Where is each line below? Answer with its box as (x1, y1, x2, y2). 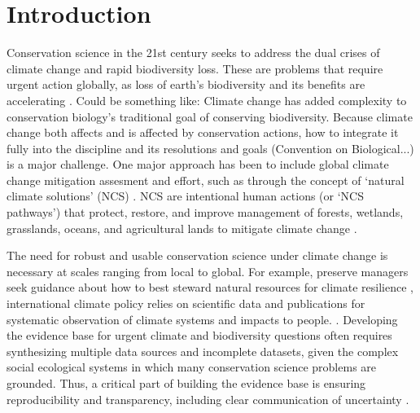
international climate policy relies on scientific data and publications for (7, 295, 365, 312)
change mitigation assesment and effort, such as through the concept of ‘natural (7, 171, 405, 188)
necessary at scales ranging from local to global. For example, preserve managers (7, 262, 409, 279)
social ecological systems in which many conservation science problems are (7, 358, 377, 376)
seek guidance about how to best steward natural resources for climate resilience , (7, 279, 413, 296)
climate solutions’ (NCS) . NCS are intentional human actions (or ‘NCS (7, 187, 364, 204)
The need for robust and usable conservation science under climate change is (7, 247, 388, 264)
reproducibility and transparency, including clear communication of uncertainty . (7, 390, 409, 407)
